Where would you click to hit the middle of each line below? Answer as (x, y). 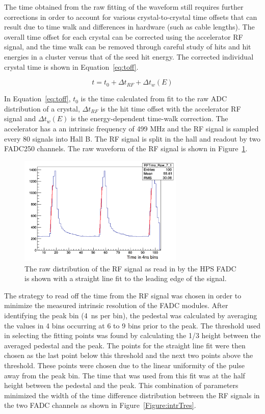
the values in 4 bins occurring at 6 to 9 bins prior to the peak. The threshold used (132, 325)
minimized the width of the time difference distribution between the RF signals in (132, 395)
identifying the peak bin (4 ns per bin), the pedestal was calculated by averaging (131, 315)
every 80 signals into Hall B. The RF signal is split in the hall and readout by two (132, 138)
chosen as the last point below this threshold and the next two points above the (129, 355)
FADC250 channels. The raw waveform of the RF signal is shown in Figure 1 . (126, 148)
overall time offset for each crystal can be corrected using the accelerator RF (124, 36)
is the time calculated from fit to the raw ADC (154, 99)
